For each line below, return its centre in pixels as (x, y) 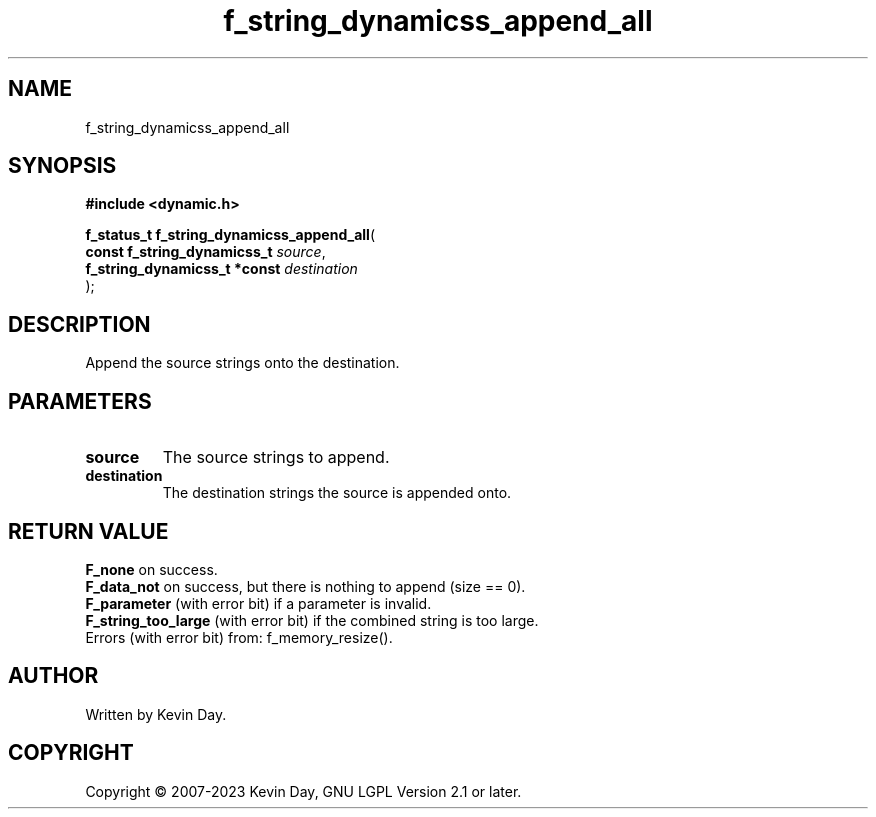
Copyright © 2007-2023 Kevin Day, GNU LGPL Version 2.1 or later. (303, 791)
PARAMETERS (80, 401)
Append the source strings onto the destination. (242, 363)
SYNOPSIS (62, 166)
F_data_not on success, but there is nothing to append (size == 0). (305, 586)
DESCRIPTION (79, 324)
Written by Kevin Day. (156, 714)
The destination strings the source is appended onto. (337, 493)
